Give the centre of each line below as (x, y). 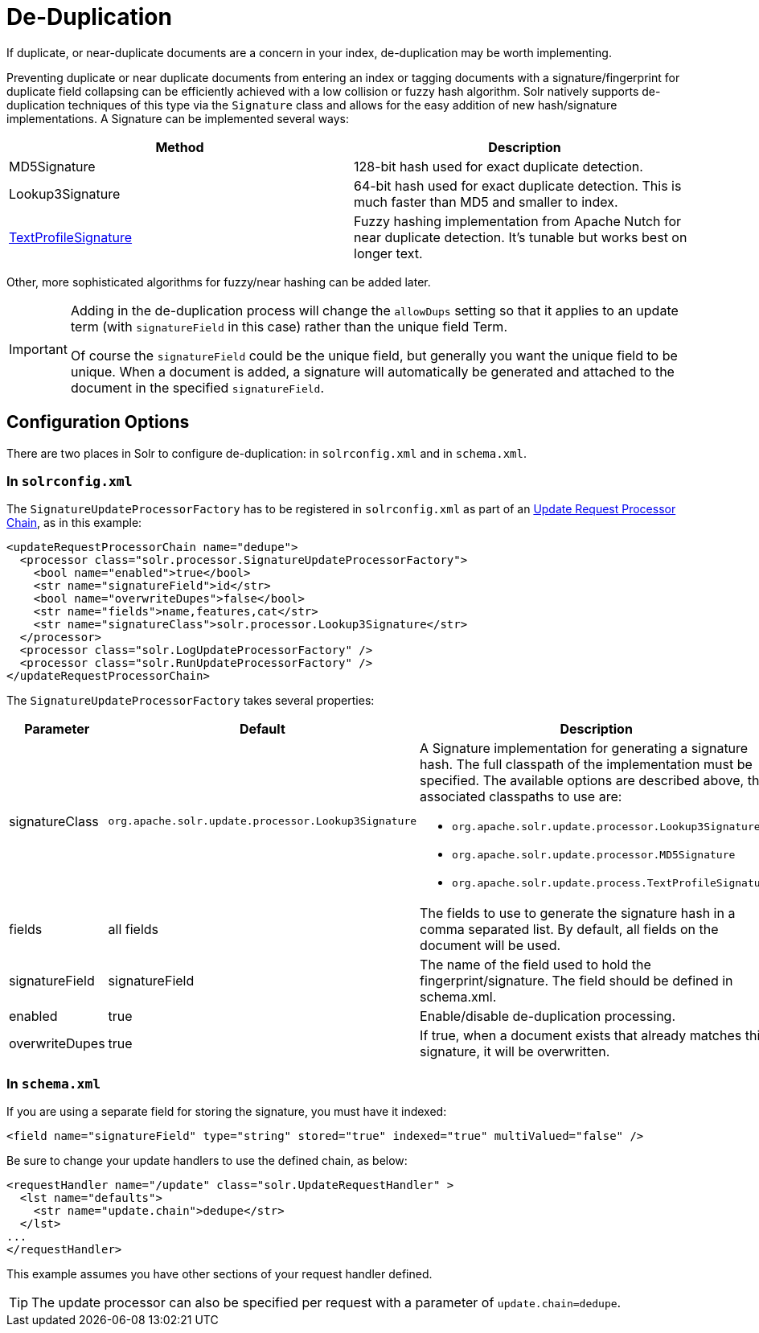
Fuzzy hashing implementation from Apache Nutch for (518, 221)
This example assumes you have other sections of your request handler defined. (219, 1274)
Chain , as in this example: (74, 523)
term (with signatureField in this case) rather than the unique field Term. (289, 326)
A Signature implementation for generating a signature (584, 749)
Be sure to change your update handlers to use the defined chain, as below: (207, 1161)
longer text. (388, 253)
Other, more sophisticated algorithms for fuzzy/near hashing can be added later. (219, 282)
